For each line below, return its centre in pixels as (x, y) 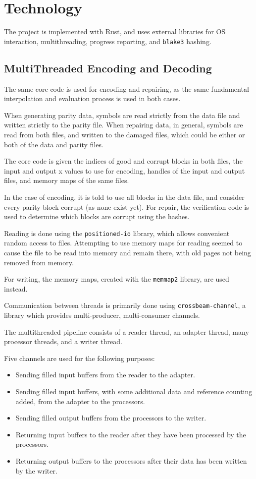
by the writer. (36, 470)
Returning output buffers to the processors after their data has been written (131, 460)
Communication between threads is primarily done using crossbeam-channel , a (125, 305)
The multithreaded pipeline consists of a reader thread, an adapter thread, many (127, 331)
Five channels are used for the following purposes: (79, 358)
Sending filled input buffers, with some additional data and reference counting (134, 391)
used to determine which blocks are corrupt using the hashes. (97, 216)
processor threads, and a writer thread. (63, 341)
